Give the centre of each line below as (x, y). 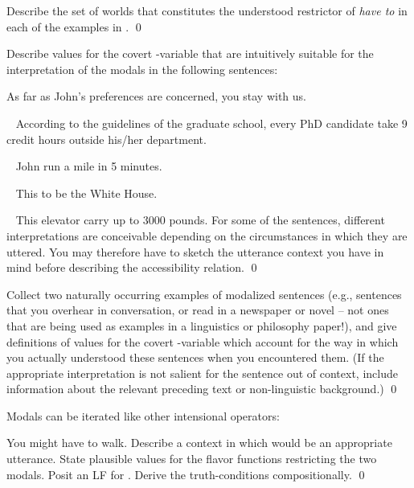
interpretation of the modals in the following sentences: (142, 69)
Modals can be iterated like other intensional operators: (143, 415)
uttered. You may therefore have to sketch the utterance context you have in (195, 251)
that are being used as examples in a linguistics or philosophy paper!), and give (202, 325)
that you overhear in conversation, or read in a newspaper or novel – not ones (198, 310)
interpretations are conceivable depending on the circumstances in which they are (207, 235)
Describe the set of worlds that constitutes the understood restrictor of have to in (207, 10)
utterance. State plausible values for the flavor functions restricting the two (192, 459)
